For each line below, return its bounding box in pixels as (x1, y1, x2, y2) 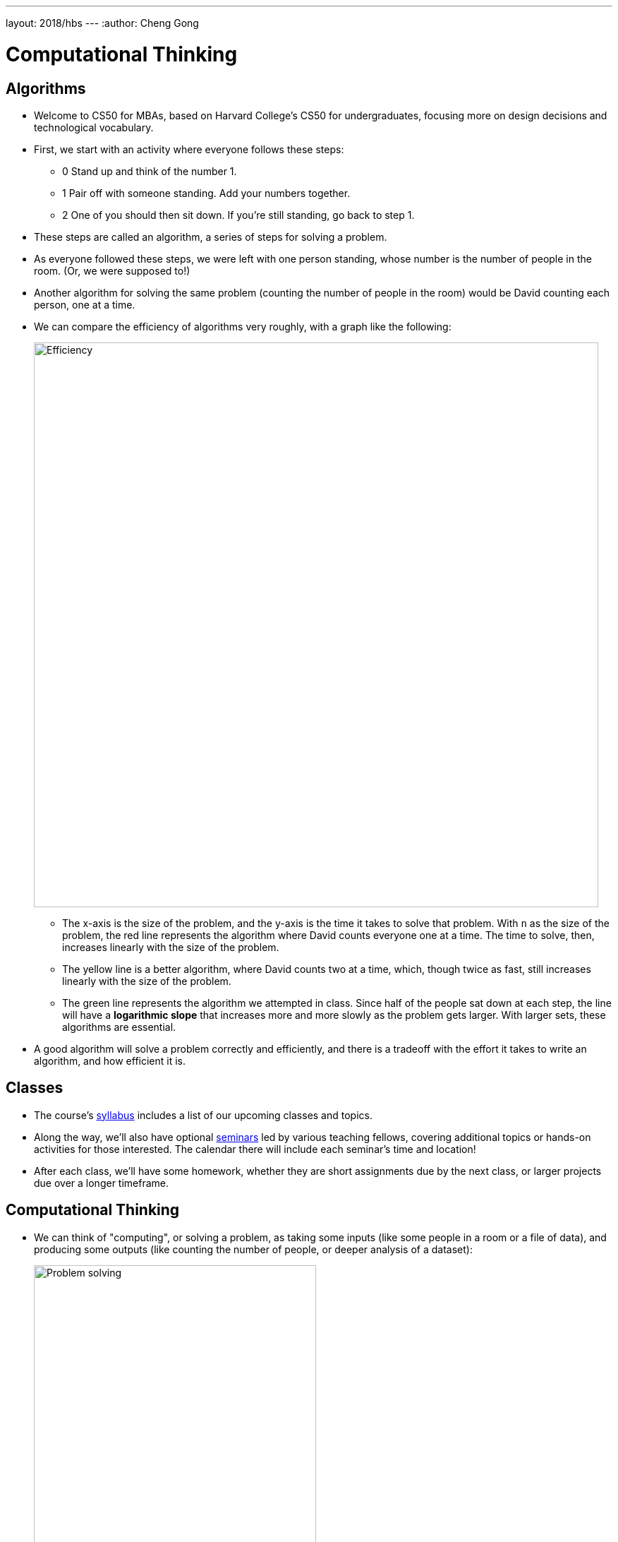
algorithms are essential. (62, 1020, 176, 1033)
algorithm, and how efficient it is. (34, 1054, 186, 1067)
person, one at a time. (34, 298, 135, 311)
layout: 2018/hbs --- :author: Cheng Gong (6, 17, 199, 29)
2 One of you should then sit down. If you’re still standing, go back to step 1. (62, 208, 415, 221)
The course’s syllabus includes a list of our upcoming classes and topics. (34, 1108, 372, 1121)
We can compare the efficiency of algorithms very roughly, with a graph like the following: (34, 320, 452, 333)
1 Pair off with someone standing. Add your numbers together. (62, 186, 351, 199)
